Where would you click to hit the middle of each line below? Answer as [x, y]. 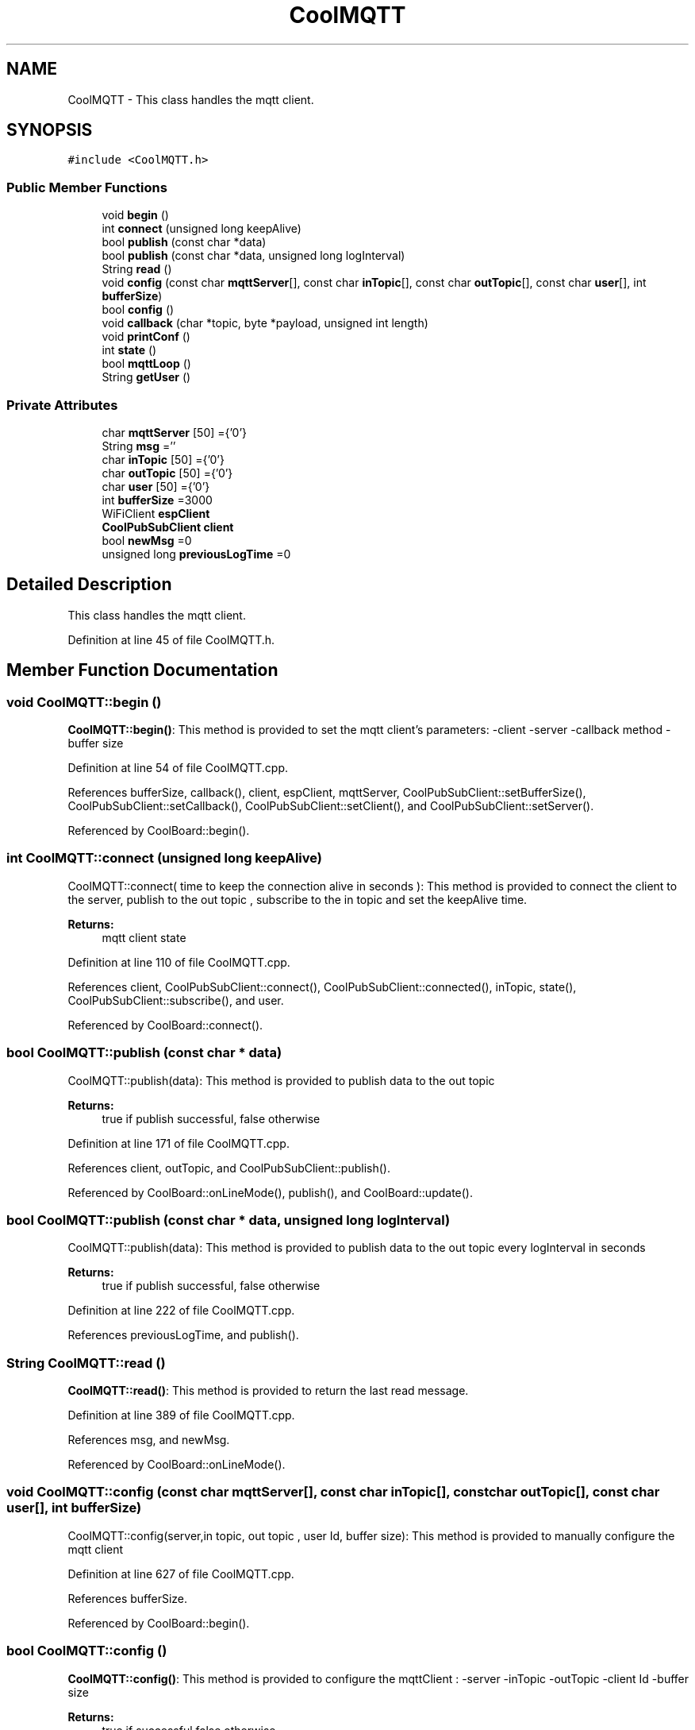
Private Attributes [62, 405]
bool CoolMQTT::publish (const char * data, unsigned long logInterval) [228, 1220]
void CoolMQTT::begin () [84, 702]
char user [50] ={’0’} [156, 486]
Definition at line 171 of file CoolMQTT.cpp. [179, 1143]
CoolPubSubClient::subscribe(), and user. [176, 1000]
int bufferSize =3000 [157, 500]
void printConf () [146, 337]
